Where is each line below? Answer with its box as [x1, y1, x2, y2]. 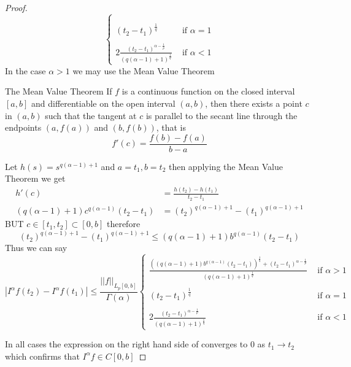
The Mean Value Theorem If [5, 85, 112, 98]
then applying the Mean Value [168, 160, 283, 172]
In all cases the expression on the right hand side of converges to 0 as [5, 338, 266, 350]
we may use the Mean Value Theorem [72, 64, 215, 77]
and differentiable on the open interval [31, 97, 175, 110]
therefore [106, 217, 141, 230]
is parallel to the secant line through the [145, 109, 298, 122]
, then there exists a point [205, 97, 303, 110]
